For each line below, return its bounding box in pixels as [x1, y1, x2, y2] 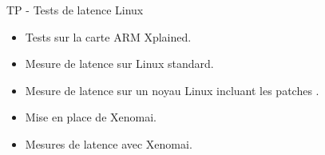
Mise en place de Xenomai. [25, 109, 157, 125]
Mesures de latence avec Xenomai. [25, 135, 192, 152]
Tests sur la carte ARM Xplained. [25, 28, 192, 45]
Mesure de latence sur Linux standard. [25, 55, 214, 72]
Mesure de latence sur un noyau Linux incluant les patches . [25, 81, 319, 98]
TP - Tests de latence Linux [6, 2, 144, 18]
